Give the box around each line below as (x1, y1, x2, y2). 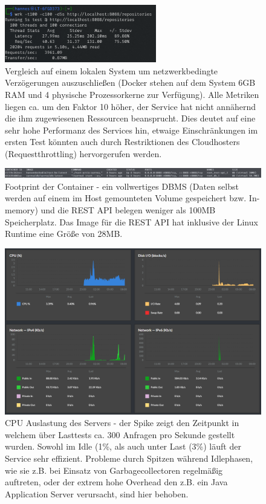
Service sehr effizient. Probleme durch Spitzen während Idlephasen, (5, 452, 253, 465)
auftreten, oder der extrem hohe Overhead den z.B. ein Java (5, 476, 228, 488)
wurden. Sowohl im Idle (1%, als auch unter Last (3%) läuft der (5, 440, 241, 453)
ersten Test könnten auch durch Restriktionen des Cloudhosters (5, 135, 240, 148)
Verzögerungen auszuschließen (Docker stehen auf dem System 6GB (5, 76, 256, 89)
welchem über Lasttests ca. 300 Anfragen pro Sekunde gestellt (5, 428, 235, 441)
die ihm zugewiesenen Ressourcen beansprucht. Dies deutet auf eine (5, 112, 256, 124)
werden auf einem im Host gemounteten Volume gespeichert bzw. (5, 192, 247, 204)
